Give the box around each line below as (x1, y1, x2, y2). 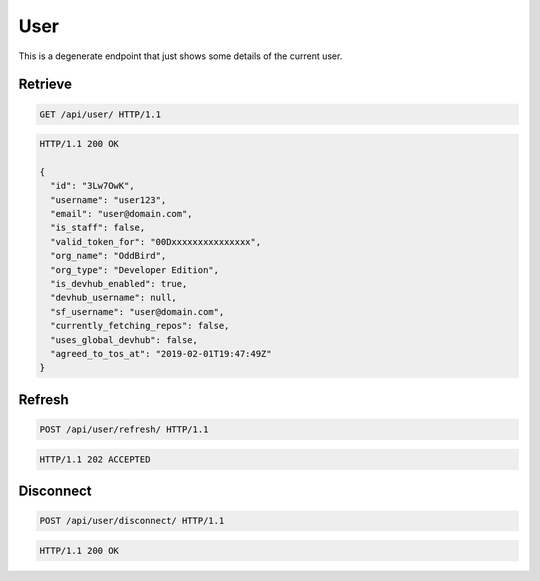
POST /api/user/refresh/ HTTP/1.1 (39, 423, 209, 435)
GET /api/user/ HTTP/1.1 (39, 108, 162, 120)
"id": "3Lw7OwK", (50, 180, 135, 192)
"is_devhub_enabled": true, (50, 278, 188, 290)
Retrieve (18, 76, 72, 93)
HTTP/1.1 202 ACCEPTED (39, 453, 151, 465)
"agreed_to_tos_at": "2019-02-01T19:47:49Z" (50, 348, 272, 359)
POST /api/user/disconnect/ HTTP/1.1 (39, 515, 225, 527)
